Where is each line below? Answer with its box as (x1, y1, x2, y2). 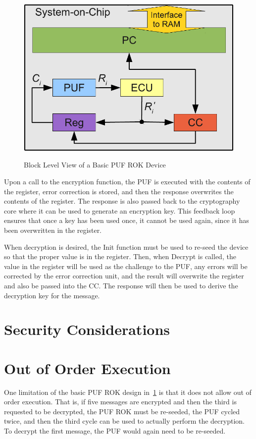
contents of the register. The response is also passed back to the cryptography (4, 196, 240, 206)
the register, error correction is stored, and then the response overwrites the (4, 186, 234, 196)
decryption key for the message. (4, 290, 100, 300)
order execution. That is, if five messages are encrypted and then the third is (4, 396, 237, 407)
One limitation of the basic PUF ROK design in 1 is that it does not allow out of (4, 386, 252, 397)
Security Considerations (4, 319, 170, 339)
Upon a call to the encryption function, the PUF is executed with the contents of (4, 176, 251, 186)
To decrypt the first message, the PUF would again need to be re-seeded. (4, 425, 226, 436)
